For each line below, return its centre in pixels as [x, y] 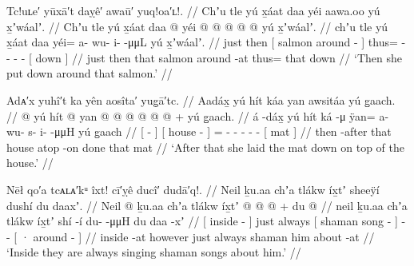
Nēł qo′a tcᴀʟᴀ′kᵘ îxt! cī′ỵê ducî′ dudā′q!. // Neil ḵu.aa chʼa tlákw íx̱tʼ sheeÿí [193, 189]
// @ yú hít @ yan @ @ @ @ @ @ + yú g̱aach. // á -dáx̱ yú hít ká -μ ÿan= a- [198, 115]
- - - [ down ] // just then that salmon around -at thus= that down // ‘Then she [204, 57]
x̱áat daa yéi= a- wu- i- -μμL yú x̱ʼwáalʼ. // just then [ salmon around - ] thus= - [206, 42]
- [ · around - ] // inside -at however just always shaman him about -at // [191, 236]
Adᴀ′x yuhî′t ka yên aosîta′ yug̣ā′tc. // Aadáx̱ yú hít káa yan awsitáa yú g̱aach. [201, 99]
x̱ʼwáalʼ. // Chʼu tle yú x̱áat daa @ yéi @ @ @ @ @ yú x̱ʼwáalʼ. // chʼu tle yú [197, 26]
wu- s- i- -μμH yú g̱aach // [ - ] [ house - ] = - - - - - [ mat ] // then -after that [199, 131]
